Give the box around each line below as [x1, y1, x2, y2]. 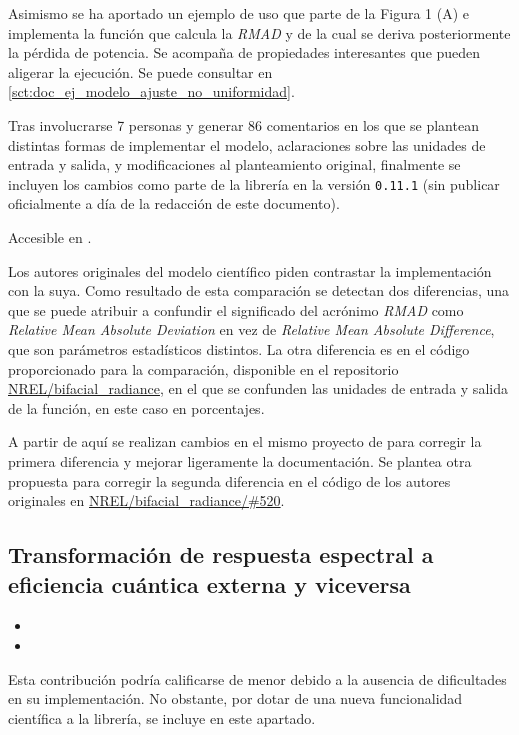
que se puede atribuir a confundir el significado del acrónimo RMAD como [8, 299, 464, 320]
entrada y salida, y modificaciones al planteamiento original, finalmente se [8, 154, 461, 175]
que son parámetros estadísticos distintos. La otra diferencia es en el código [8, 338, 470, 359]
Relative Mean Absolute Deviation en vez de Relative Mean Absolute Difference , [8, 319, 495, 340]
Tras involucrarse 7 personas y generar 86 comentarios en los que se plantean [8, 114, 479, 135]
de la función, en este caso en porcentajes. [8, 397, 265, 418]
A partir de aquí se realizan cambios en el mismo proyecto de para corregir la [8, 431, 482, 452]
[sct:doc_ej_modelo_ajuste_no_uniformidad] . [8, 81, 295, 102]
